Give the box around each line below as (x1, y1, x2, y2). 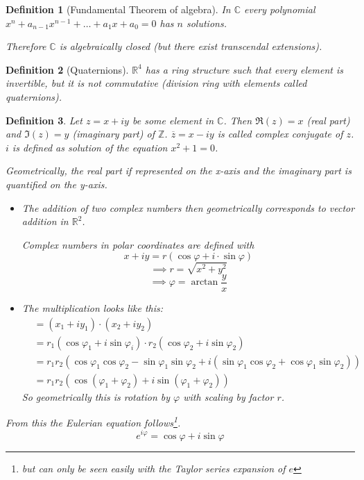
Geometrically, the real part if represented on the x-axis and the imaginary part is (6, 163, 352, 178)
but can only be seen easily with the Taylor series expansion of (21, 461, 286, 475)
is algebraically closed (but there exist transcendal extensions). (59, 39, 322, 53)
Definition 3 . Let (6, 113, 83, 127)
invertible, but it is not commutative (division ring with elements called (6, 76, 307, 90)
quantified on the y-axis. (6, 176, 107, 191)
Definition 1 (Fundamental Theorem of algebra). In (6, 2, 231, 16)
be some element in (132, 113, 214, 127)
